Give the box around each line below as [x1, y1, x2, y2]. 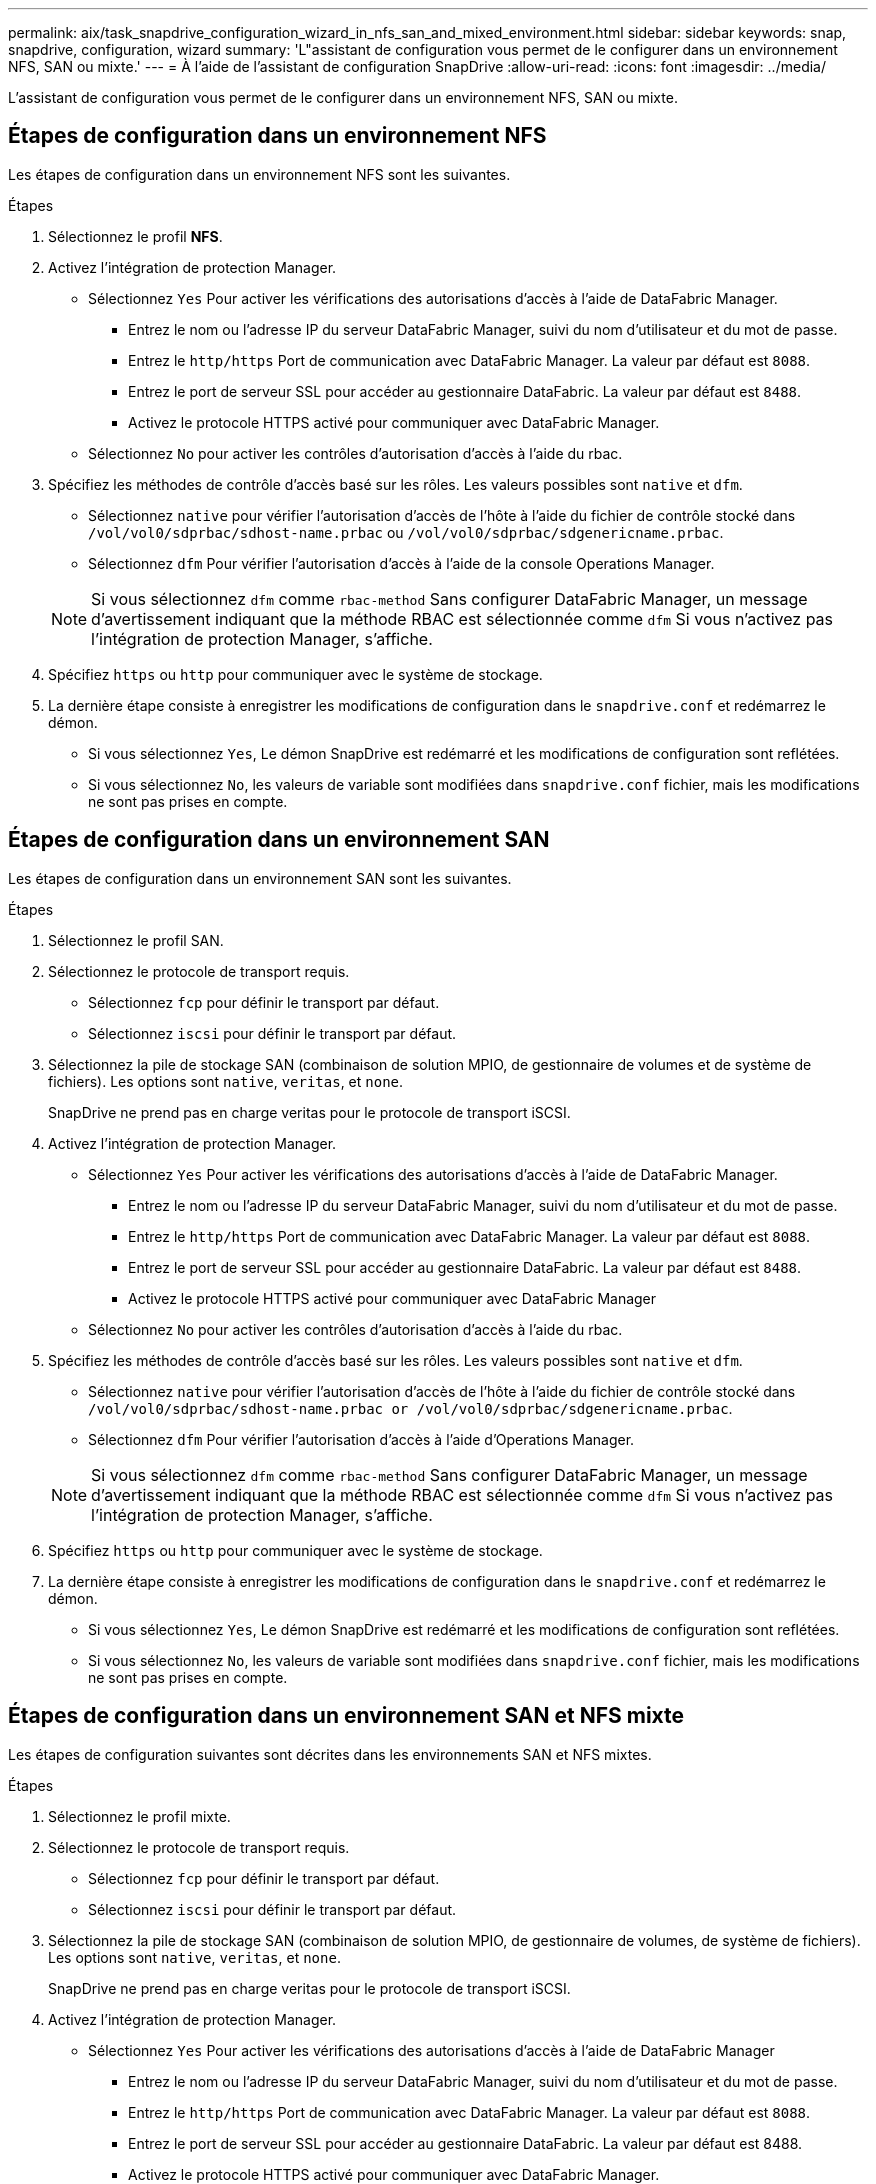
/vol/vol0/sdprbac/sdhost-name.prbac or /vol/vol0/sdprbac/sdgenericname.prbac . [88, 1399, 733, 1417]
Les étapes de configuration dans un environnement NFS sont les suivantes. [8, 165, 511, 183]
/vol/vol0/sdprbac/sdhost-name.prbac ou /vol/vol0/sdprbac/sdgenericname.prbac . [88, 523, 724, 541]
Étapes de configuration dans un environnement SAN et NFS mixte [8, 1703, 685, 1729]
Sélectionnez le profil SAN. [48, 931, 224, 949]
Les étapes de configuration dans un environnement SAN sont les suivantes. [8, 869, 512, 887]
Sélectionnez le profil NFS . [48, 227, 223, 245]
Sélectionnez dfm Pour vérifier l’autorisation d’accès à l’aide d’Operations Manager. [88, 1430, 635, 1448]
